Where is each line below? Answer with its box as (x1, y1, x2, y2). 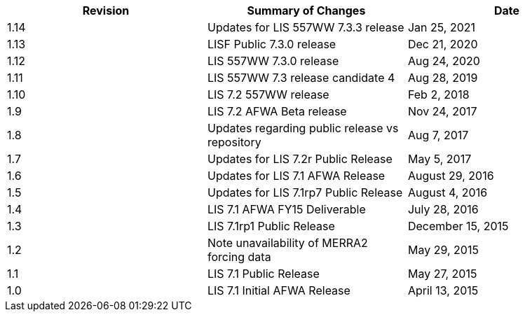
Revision (82, 3, 130, 17)
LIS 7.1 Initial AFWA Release (207, 283, 350, 297)
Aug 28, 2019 (407, 71, 478, 85)
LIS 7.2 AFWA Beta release (207, 104, 347, 118)
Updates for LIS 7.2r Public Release (207, 152, 393, 166)
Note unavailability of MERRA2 (207, 236, 368, 250)
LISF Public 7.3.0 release (207, 37, 336, 51)
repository (207, 135, 261, 149)
